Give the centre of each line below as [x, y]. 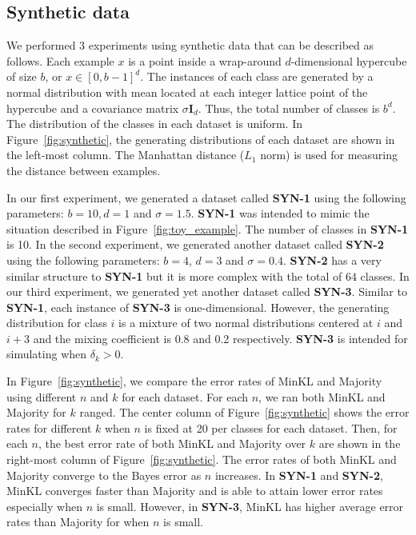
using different [42, 396]
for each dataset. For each [185, 396]
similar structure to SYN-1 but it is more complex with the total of [174, 275]
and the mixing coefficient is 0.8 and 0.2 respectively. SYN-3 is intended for [220, 338]
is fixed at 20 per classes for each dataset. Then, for [271, 427]
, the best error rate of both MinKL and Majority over [172, 443]
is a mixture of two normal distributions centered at [246, 323]
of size [22, 76]
